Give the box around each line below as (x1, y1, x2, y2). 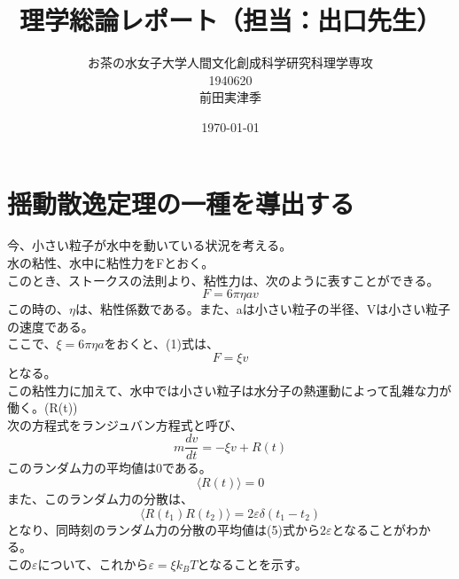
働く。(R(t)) (7, 398, 78, 417)
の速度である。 (7, 317, 94, 335)
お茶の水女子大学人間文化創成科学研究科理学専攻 (88, 53, 373, 72)
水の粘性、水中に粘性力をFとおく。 (7, 254, 214, 272)
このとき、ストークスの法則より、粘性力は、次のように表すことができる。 (7, 270, 440, 289)
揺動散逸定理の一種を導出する (7, 184, 355, 221)
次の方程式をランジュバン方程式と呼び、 (7, 415, 243, 434)
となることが (331, 520, 407, 538)
